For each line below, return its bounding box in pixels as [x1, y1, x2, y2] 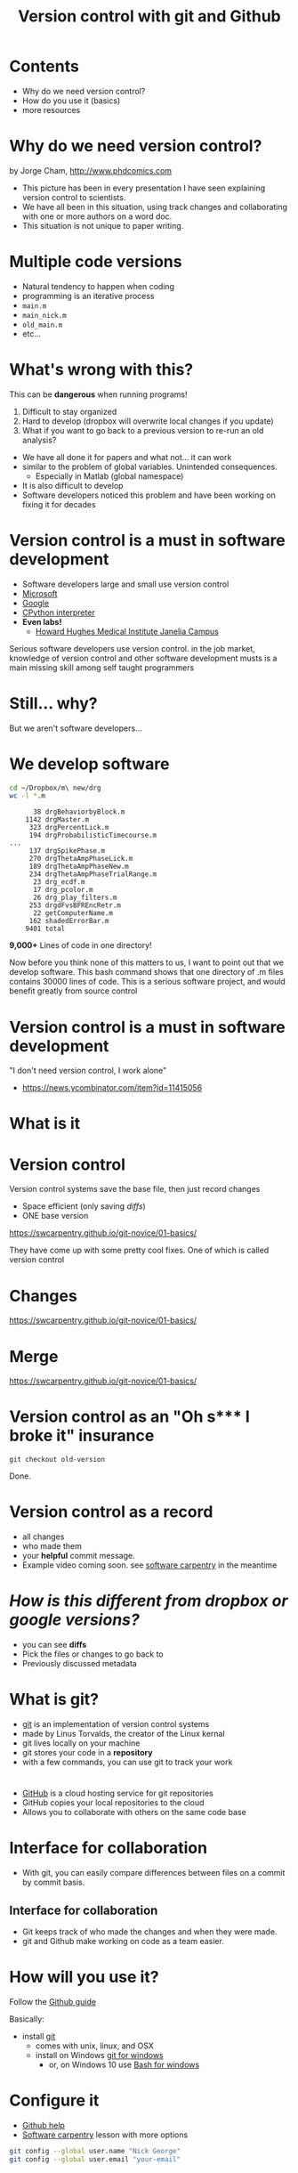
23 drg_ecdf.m [32, 878, 86, 887]
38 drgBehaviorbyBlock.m [32, 807, 125, 816]
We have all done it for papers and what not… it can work [21, 451, 232, 462]
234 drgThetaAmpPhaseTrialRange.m [28, 870, 157, 879]
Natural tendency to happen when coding [21, 280, 175, 291]
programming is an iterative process [21, 290, 155, 301]
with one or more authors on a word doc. [21, 211, 173, 222]
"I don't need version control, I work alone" [9, 1066, 167, 1076]
